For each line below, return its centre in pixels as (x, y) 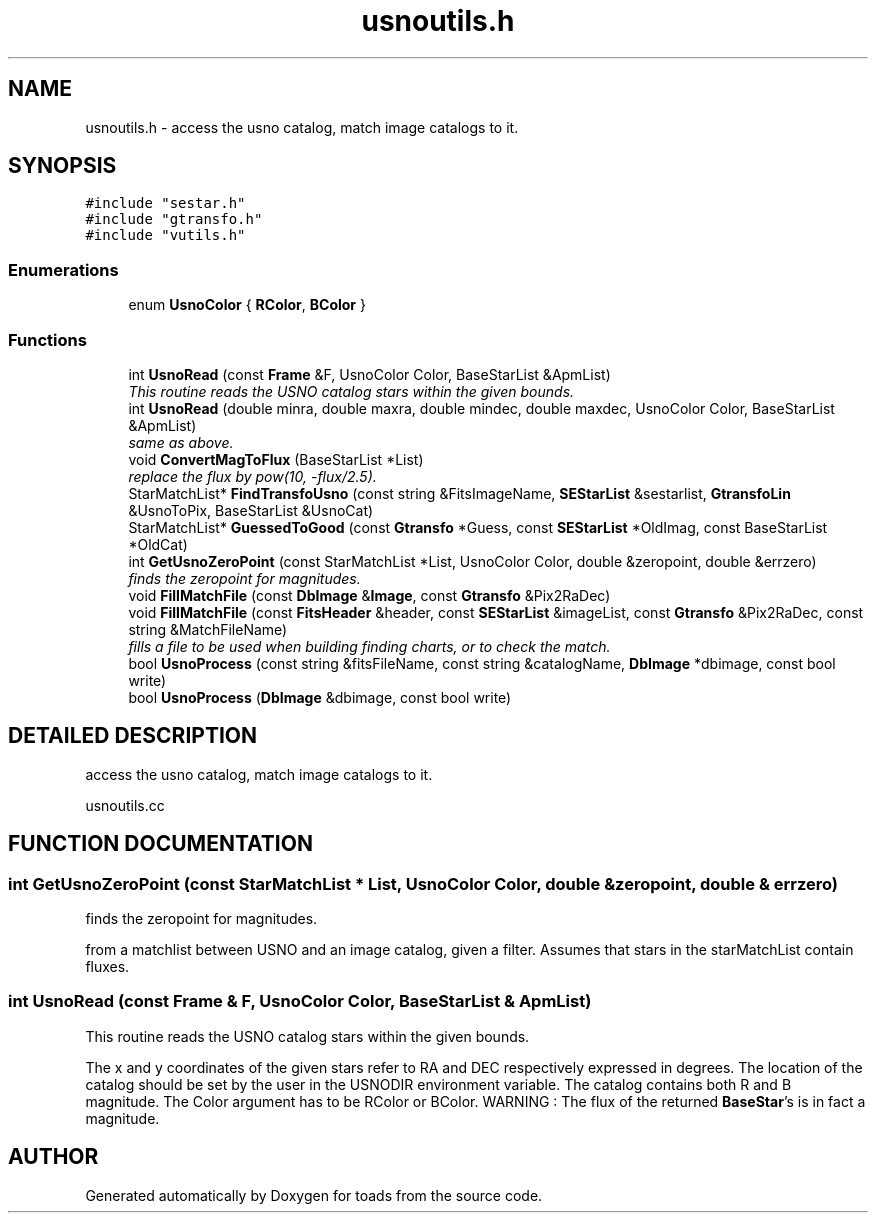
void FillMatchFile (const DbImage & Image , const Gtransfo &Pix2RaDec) (369, 595)
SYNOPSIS (62, 166)
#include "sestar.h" (165, 203)
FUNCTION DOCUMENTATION (160, 844)
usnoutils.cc (125, 805)
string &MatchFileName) (208, 629)
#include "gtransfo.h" (174, 219)
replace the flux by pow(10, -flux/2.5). (252, 476)
